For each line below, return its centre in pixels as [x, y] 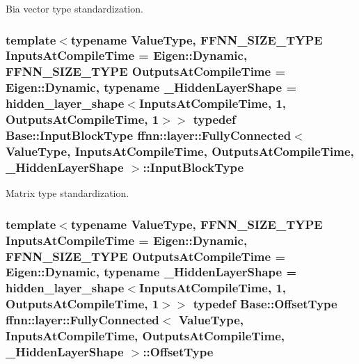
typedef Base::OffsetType [265, 304]
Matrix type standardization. [67, 193]
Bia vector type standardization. [74, 8]
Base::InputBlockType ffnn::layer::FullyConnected [149, 135]
